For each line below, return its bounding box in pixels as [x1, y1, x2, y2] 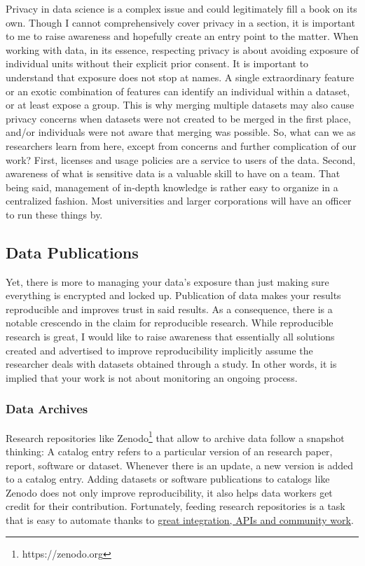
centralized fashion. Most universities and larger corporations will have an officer [6, 193, 352, 208]
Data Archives [6, 400, 88, 417]
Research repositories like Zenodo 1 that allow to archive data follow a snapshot [6, 428, 345, 445]
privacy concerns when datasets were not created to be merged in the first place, [6, 111, 351, 125]
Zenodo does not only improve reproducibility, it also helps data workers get [6, 485, 333, 499]
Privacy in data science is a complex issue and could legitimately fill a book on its [6, 1, 357, 15]
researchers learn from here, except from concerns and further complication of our [6, 138, 357, 153]
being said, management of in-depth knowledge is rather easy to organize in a [6, 179, 338, 194]
